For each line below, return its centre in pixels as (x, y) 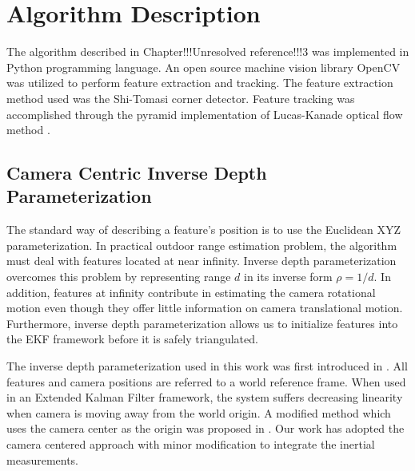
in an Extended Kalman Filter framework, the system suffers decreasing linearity (205, 397)
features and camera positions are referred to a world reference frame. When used (206, 381)
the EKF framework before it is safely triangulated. (132, 339)
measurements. (43, 459)
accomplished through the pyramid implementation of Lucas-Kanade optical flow (205, 114)
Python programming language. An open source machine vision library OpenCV (204, 67)
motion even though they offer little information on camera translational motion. (205, 308)
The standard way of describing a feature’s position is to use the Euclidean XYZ (204, 230)
